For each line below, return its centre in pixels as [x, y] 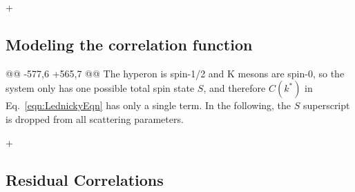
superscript [326, 105]
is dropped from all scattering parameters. [95, 118]
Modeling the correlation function [129, 44]
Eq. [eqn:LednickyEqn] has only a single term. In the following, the [148, 105]
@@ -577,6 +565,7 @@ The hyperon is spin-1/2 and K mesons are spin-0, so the [175, 73]
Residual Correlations [85, 179]
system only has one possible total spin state [100, 88]
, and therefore [234, 88]
